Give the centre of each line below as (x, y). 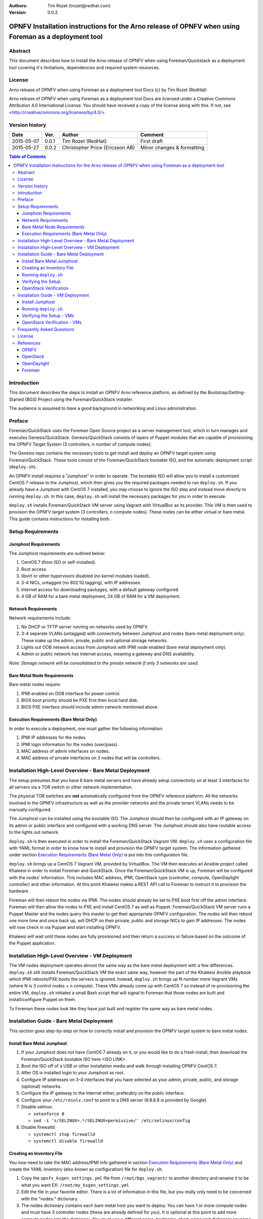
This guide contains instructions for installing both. (60, 519)
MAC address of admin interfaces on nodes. (66, 751)
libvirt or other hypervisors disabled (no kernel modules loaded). (86, 576)
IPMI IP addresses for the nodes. (54, 737)
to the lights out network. (34, 832)
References (29, 343)
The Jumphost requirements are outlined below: (57, 553)
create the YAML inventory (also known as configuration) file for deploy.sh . (86, 1169)
